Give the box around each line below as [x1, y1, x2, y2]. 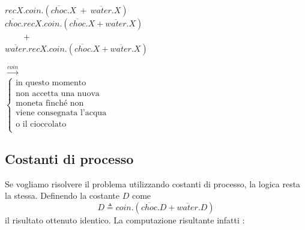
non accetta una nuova [16, 89, 100, 98]
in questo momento [16, 79, 86, 88]
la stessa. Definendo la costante [5, 189, 120, 202]
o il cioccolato [16, 120, 67, 129]
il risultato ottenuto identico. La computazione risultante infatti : [5, 214, 245, 226]
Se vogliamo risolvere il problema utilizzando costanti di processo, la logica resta [5, 177, 301, 190]
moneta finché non [16, 99, 84, 108]
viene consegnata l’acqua [16, 109, 107, 118]
